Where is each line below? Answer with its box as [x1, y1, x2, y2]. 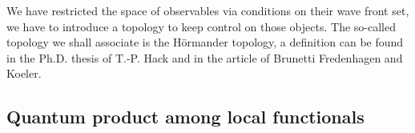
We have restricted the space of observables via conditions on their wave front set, [6, 2, 409, 18]
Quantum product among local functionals [6, 104, 365, 129]
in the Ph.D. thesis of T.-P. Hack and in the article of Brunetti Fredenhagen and [6, 49, 403, 66]
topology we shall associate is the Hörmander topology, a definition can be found [6, 34, 404, 50]
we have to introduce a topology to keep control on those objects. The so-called [6, 18, 396, 34]
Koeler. [6, 65, 42, 82]
